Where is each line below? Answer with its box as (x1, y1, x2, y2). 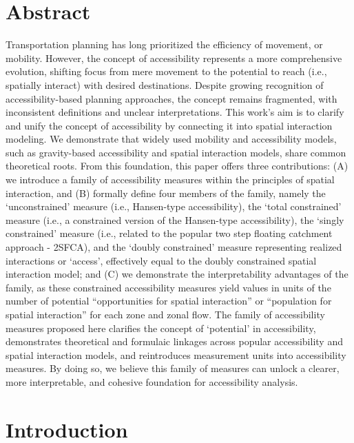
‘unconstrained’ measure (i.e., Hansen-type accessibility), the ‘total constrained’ (6, 199, 342, 214)
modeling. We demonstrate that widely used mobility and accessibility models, (6, 132, 337, 146)
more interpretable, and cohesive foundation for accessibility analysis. (6, 374, 298, 389)
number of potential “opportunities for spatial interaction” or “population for (6, 293, 332, 308)
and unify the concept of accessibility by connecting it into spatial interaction (6, 118, 333, 132)
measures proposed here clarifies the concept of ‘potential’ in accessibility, (6, 320, 316, 335)
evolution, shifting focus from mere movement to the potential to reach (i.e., (6, 64, 327, 79)
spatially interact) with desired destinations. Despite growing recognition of (6, 77, 324, 92)
